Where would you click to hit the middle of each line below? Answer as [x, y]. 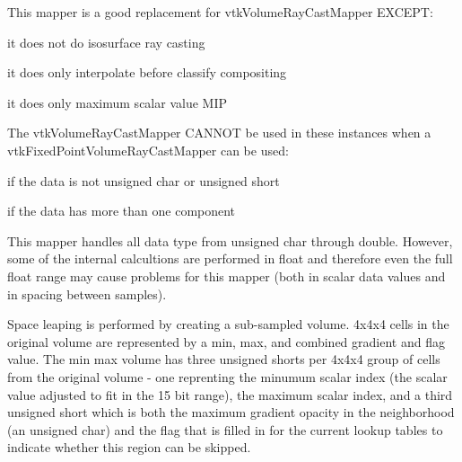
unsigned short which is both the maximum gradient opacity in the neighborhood [231, 412]
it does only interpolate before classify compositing [147, 72]
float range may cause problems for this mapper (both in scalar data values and [227, 275]
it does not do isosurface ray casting [106, 42]
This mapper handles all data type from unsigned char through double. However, [230, 240]
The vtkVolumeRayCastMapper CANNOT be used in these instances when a [219, 133]
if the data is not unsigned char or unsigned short [144, 180]
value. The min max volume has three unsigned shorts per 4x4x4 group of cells [224, 359]
